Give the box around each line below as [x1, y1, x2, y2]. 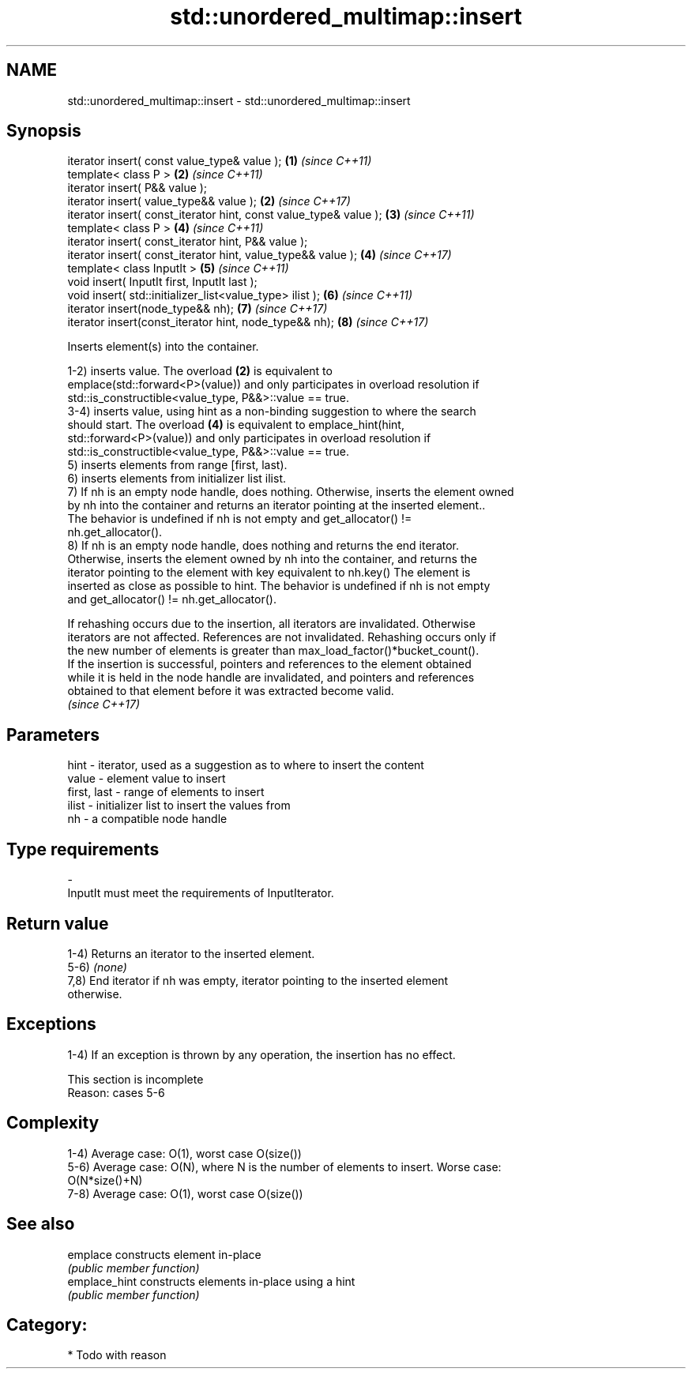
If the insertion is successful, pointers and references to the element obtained [67, 657, 472, 671]
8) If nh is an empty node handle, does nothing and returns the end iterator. [67, 539, 460, 553]
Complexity [6, 1113, 100, 1133]
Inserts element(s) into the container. [67, 340, 259, 354]
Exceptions [6, 1014, 96, 1035]
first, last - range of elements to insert [67, 785, 265, 799]
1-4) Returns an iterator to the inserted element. [67, 946, 315, 960]
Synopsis [6, 121, 81, 141]
